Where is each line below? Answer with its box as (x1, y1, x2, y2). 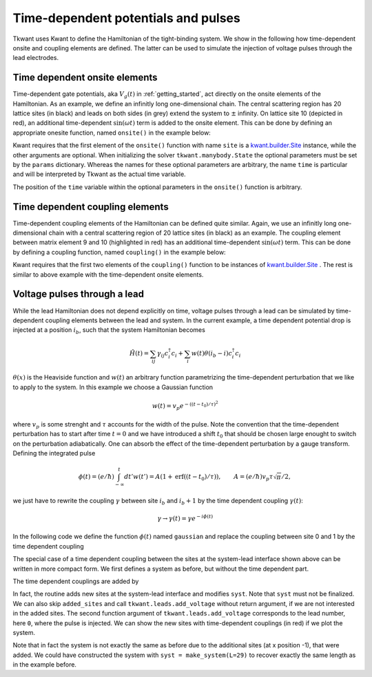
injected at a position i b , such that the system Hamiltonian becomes (12, 326, 206, 336)
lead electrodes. (12, 54, 59, 62)
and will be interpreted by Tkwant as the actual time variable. (12, 170, 186, 179)
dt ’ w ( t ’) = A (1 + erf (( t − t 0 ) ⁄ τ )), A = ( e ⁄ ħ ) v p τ (124, 473, 273, 482)
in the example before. (12, 660, 77, 669)
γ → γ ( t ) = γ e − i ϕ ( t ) (157, 513, 214, 522)
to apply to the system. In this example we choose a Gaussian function (12, 383, 214, 391)
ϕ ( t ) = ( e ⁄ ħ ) (78, 473, 115, 481)
